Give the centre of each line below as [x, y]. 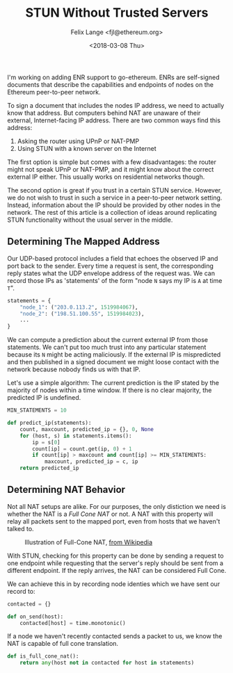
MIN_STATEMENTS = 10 [37, 411]
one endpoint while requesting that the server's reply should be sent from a [115, 563]
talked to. [21, 528]
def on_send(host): [35, 617]
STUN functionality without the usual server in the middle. [90, 220]
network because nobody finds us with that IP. [74, 369]
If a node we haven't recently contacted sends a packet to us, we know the [115, 636]
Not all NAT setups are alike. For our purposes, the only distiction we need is [116, 506]
